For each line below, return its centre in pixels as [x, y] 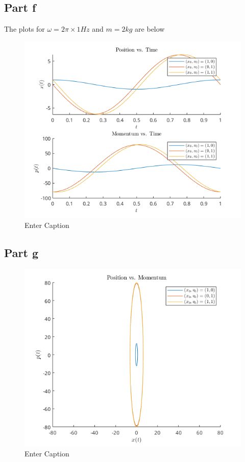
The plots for [24, 29]
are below [150, 29]
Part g [21, 253]
